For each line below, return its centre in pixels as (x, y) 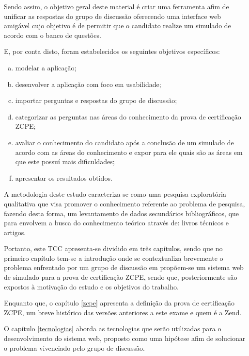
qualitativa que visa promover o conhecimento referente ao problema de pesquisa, (124, 203)
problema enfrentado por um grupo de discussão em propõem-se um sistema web (124, 267)
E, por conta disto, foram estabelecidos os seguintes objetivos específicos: (112, 51)
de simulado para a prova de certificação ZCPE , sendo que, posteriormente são (121, 277)
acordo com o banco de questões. (53, 35)
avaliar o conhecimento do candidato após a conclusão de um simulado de (124, 142)
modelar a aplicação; (46, 67)
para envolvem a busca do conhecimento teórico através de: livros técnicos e (116, 223)
